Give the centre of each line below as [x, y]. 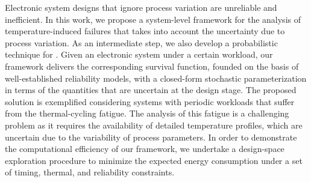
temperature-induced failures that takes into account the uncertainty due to [145, 31]
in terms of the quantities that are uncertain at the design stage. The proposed [151, 90]
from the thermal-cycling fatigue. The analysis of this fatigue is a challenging [147, 113]
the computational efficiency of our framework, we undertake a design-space [145, 149]
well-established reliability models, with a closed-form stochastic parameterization [156, 78]
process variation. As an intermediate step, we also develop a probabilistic [141, 42]
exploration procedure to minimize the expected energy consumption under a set [154, 160]
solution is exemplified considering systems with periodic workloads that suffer [150, 101]
